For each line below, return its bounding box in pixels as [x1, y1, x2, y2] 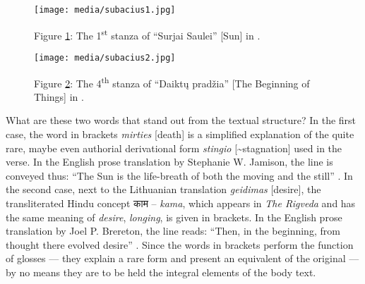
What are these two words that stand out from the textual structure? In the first [6, 113, 357, 128]
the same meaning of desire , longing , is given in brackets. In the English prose [6, 209, 342, 224]
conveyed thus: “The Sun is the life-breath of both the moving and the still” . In [6, 168, 353, 183]
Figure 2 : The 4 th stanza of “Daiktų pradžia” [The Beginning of [34, 73, 310, 90]
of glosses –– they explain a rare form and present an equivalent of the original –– [6, 251, 359, 266]
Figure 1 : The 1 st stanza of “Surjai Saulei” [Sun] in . [34, 25, 261, 42]
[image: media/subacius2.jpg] [34, 52, 176, 63]
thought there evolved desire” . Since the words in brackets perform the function [6, 237, 354, 252]
